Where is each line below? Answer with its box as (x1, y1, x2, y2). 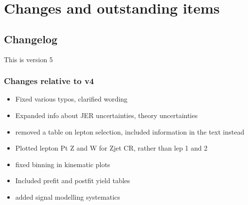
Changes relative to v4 (4, 75, 94, 87)
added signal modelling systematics (15, 191, 120, 202)
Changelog (4, 31, 58, 46)
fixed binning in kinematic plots (15, 159, 110, 169)
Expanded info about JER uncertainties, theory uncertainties (15, 110, 198, 120)
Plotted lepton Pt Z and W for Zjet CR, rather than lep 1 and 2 (15, 143, 208, 153)
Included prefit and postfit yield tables (15, 175, 130, 186)
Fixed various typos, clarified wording (15, 94, 128, 104)
